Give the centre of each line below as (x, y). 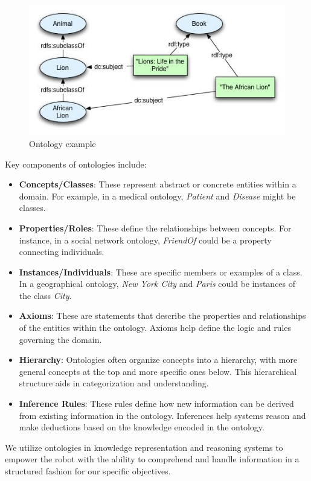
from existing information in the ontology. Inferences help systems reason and (162, 415)
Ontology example (63, 143)
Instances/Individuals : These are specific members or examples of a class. (161, 272)
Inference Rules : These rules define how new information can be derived (156, 404)
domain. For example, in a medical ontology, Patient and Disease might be (157, 196)
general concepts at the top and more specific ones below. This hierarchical (158, 371)
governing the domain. (60, 339)
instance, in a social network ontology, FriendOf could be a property (145, 240)
